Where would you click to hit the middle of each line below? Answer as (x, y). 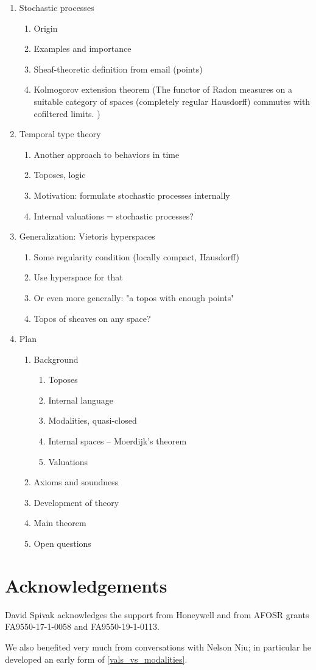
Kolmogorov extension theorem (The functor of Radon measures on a (163, 89)
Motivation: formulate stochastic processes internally (132, 195)
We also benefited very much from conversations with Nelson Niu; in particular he (158, 647)
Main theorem (60, 523)
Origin (46, 28)
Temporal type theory (60, 134)
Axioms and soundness (76, 482)
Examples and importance (83, 48)
